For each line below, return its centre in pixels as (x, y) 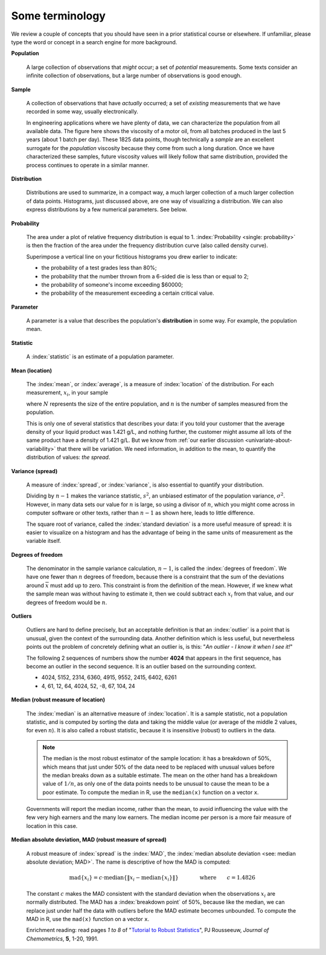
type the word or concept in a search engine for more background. (94, 42)
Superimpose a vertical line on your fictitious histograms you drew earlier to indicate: (132, 257)
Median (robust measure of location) (58, 700)
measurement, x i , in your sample (67, 393)
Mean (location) (32, 370)
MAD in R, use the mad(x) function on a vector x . (88, 919)
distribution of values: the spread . (68, 458)
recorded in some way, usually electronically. (82, 111)
